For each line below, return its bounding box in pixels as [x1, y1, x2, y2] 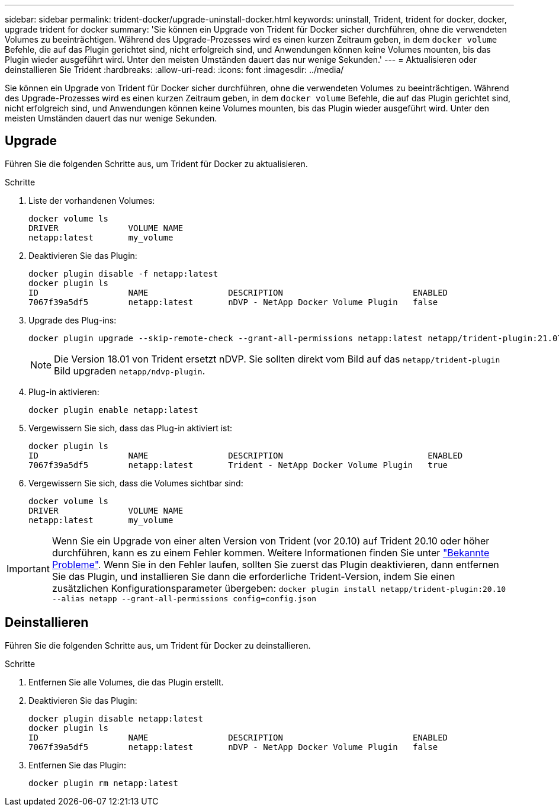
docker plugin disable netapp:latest [28, 713, 204, 723]
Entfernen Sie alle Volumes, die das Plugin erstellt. [28, 677, 224, 687]
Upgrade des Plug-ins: [28, 315, 117, 325]
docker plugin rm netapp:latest [28, 778, 178, 788]
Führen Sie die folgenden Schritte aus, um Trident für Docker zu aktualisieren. [5, 158, 308, 169]
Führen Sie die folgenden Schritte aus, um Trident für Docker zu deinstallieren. [5, 640, 311, 650]
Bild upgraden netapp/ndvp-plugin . [54, 364, 205, 377]
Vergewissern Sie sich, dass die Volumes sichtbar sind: [28, 477, 243, 488]
